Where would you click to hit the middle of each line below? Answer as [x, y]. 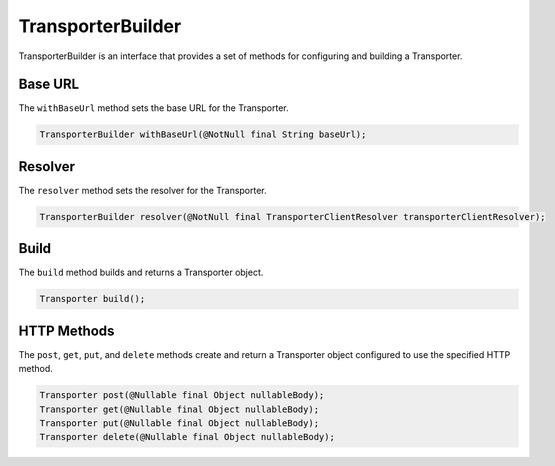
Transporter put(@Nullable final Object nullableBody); [179, 423]
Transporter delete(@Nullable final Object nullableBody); [187, 437]
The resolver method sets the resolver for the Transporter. [142, 190]
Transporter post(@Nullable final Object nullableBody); [182, 395]
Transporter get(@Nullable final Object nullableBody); [179, 409]
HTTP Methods [66, 330]
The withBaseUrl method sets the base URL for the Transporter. [153, 108]
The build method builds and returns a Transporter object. [141, 272]
